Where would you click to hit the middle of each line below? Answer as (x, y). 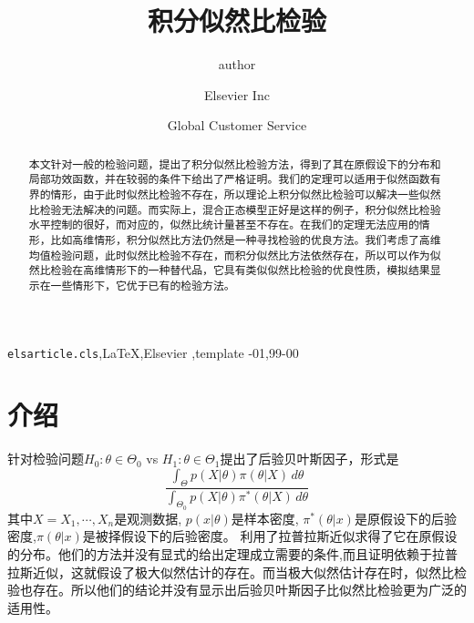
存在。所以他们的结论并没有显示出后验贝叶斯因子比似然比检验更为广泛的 (249, 590)
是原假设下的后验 (405, 518)
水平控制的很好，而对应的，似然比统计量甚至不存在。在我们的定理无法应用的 (224, 225)
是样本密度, (265, 518)
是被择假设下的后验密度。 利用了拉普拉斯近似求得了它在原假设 (270, 536)
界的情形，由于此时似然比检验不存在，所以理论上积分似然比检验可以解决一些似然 (235, 194)
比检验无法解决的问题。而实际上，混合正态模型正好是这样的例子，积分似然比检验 (235, 209)
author (237, 64)
